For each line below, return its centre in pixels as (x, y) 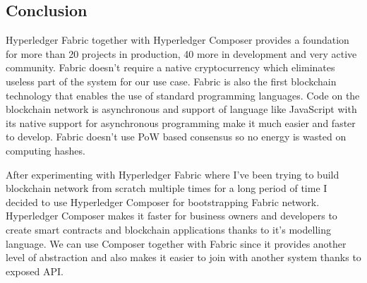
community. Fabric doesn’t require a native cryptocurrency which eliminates (170, 67)
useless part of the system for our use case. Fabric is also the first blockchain (171, 81)
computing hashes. (46, 150)
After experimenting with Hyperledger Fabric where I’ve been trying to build (173, 174)
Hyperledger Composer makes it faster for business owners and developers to (172, 216)
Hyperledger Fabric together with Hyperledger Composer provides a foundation (178, 40)
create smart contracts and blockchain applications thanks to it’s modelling (168, 229)
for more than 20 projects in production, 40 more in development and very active (181, 53)
